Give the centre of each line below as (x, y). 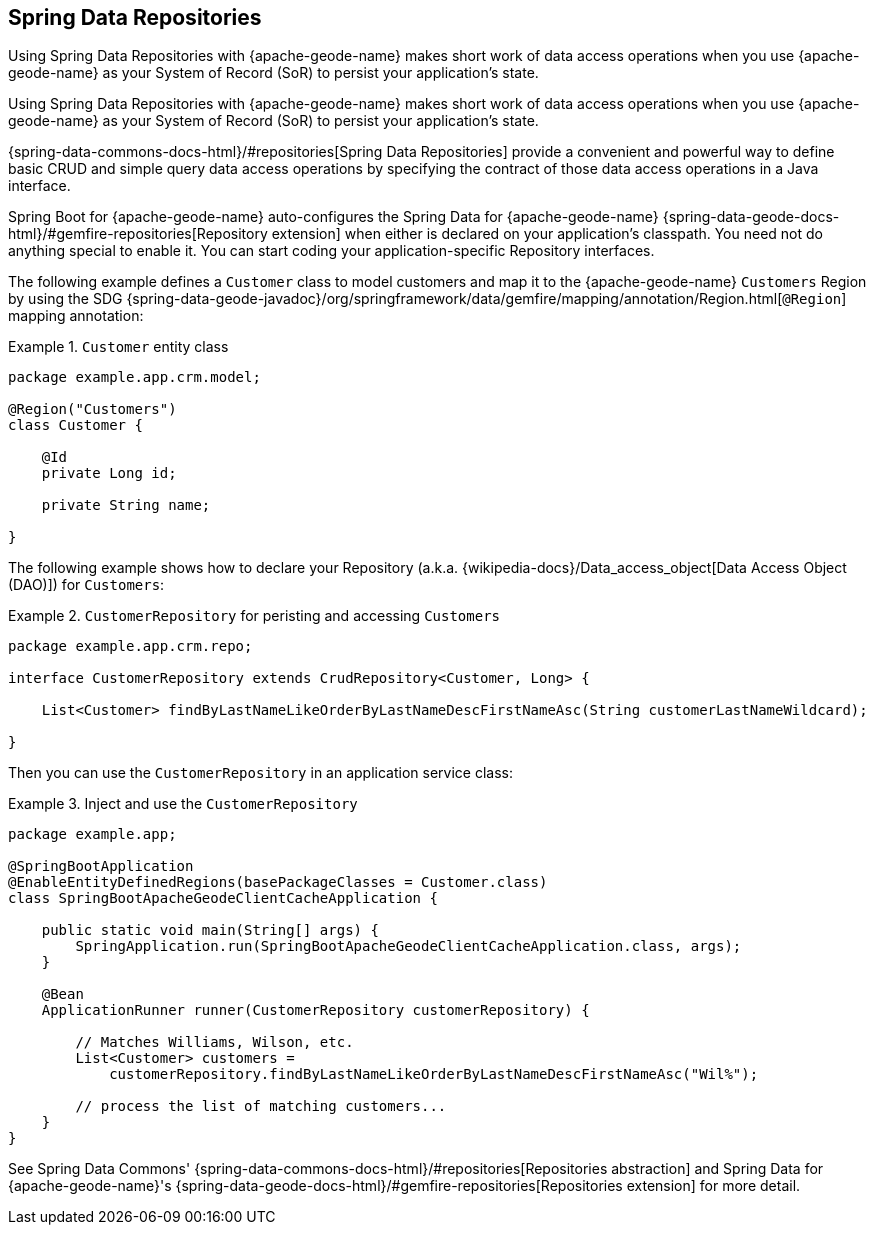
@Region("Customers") (92, 409)
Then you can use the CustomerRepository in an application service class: (260, 773)
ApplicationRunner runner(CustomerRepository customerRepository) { (315, 1010)
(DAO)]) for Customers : (86, 585)
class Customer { (75, 425)
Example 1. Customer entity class (118, 347)
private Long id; (109, 473)
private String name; (126, 505)
